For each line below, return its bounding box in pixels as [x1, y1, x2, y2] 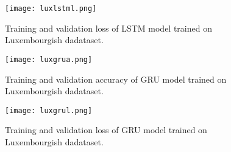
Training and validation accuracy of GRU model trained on [5, 72, 227, 85]
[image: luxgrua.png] [5, 55, 93, 64]
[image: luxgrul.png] [5, 106, 93, 115]
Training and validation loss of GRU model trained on [5, 123, 207, 136]
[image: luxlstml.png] [5, 4, 97, 13]
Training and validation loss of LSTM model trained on [5, 21, 212, 34]
